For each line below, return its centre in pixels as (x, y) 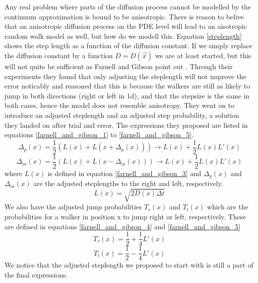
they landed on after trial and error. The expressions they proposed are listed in (126, 125)
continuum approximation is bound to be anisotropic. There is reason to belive (124, 16)
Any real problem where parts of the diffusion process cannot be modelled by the (128, 6)
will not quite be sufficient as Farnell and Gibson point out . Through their (119, 66)
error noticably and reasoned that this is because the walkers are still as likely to (127, 86)
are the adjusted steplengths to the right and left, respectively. (128, 183)
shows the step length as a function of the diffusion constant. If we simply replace (129, 46)
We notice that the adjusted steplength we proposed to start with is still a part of (129, 265)
